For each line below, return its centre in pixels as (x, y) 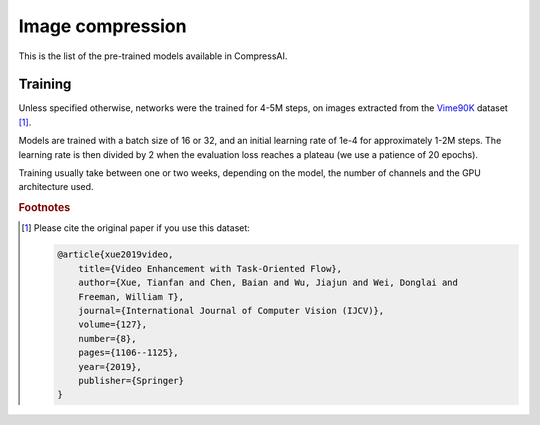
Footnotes (44, 208)
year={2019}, (110, 366)
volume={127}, (113, 324)
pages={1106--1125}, (128, 353)
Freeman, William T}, (131, 296)
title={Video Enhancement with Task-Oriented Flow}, (210, 268)
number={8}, (107, 338)
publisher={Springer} (131, 380)
